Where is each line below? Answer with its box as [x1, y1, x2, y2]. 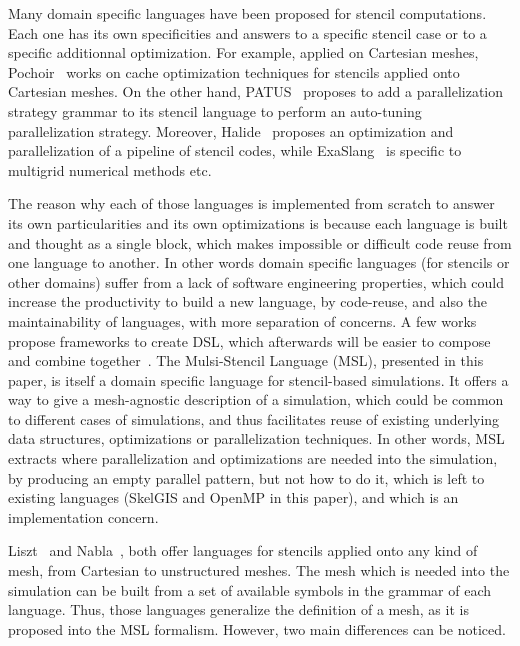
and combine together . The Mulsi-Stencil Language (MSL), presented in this [8, 350, 484, 371]
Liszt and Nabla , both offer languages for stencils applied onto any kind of [8, 540, 478, 561]
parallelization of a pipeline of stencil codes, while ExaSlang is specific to [8, 140, 462, 161]
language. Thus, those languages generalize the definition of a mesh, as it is [8, 599, 469, 620]
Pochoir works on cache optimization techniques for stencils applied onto [8, 61, 460, 82]
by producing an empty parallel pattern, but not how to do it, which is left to [8, 467, 485, 488]
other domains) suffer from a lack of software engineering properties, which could [8, 271, 505, 292]
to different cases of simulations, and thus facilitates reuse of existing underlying [8, 408, 500, 429]
